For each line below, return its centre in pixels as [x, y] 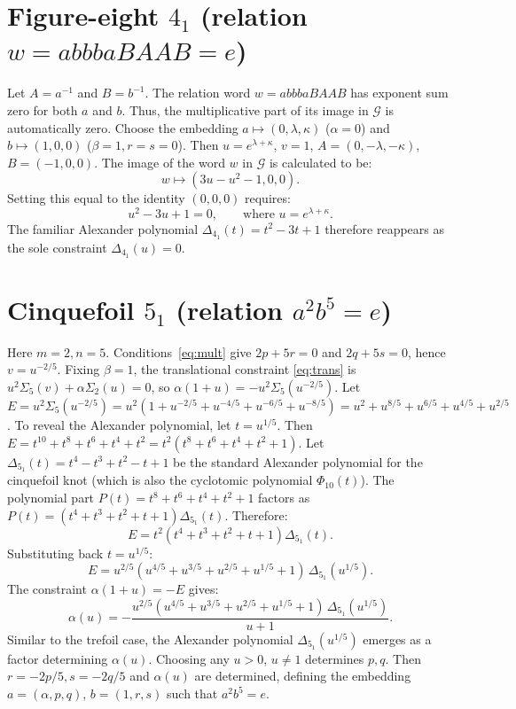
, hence [426, 351]
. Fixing [78, 369]
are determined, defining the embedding [303, 676]
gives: [203, 589]
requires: [268, 198]
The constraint [47, 589]
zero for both [43, 109]
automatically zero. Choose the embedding [123, 127]
